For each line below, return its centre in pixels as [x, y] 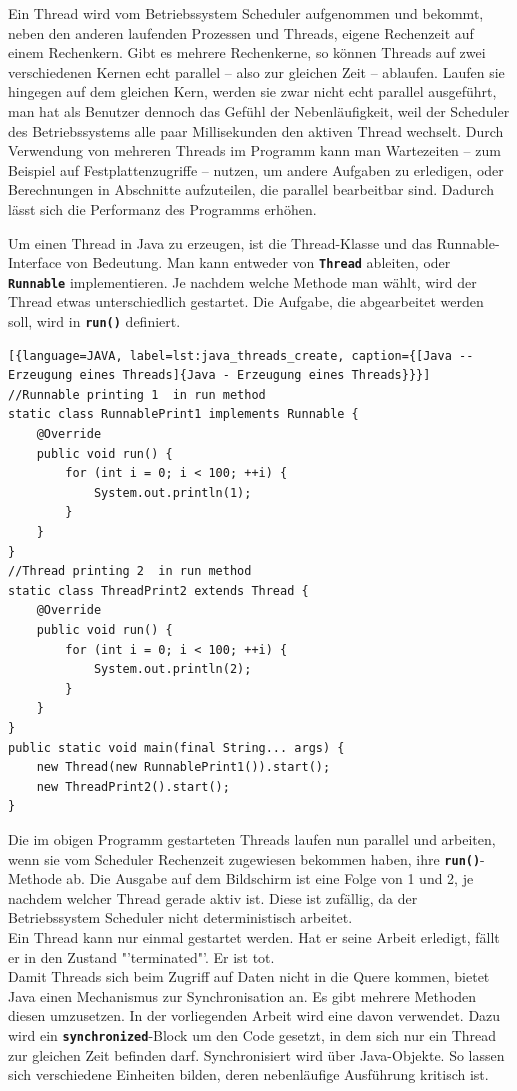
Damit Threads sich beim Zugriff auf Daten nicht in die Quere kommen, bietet [249, 976]
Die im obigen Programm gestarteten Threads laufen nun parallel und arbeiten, [252, 838]
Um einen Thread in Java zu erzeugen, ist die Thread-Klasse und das [220, 242]
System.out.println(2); [172, 669]
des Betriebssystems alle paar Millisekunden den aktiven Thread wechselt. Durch [256, 130]
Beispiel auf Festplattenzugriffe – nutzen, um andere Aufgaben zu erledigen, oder [256, 169]
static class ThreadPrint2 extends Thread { [158, 590]
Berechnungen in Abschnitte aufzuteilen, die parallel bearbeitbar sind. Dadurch [251, 189]
